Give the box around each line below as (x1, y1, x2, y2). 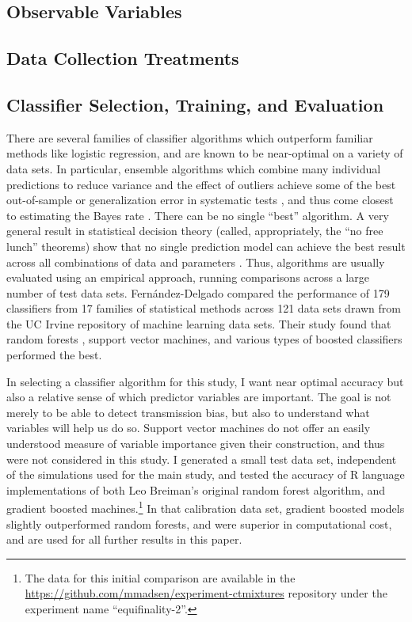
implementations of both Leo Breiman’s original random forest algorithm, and (6, 481, 386, 498)
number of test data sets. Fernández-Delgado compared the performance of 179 (6, 284, 390, 301)
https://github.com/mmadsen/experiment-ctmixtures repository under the (25, 585, 387, 601)
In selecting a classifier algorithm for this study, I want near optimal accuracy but (6, 373, 404, 389)
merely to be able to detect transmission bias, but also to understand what (6, 404, 370, 420)
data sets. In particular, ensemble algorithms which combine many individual (6, 160, 381, 176)
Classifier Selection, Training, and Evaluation (6, 92, 384, 116)
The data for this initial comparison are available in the (25, 569, 296, 586)
